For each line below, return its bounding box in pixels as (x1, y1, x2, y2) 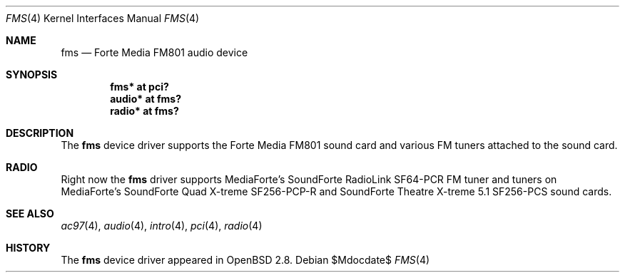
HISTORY (6, 242, 51, 254)
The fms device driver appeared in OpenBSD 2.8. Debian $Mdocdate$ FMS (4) (61, 254, 430, 266)
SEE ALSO (6, 207, 54, 220)
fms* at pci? (110, 81, 169, 93)
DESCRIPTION (6, 127, 74, 139)
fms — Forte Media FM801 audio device (61, 46, 248, 58)
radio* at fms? (110, 105, 179, 117)
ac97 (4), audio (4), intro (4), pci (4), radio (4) (61, 220, 263, 232)
